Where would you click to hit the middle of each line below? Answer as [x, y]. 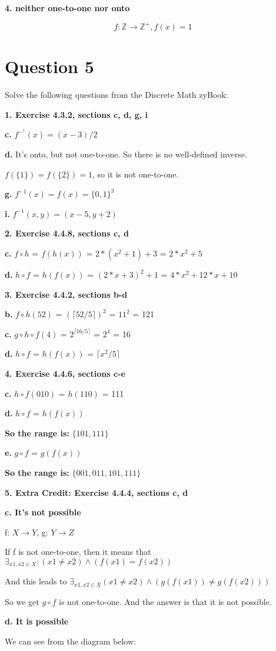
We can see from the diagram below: [70, 641]
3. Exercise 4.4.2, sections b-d [66, 294]
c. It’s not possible [43, 512]
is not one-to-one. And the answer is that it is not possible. [165, 601]
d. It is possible [37, 621]
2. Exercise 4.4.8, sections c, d [67, 233]
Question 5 [49, 66]
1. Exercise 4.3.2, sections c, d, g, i [77, 114]
